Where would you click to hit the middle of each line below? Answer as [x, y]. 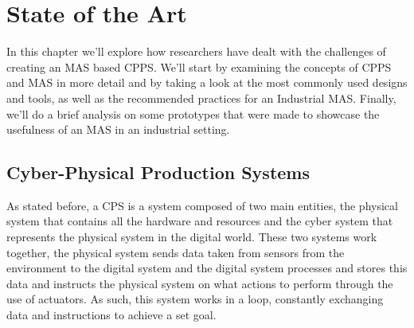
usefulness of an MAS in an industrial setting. [118, 129]
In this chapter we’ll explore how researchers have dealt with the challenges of [196, 51]
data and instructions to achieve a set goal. [111, 315]
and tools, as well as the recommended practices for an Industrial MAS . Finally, [201, 98]
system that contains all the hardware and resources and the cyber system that [200, 221]
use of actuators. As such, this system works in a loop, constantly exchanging [195, 299]
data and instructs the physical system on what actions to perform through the [200, 283]
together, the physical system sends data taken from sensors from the [176, 252]
